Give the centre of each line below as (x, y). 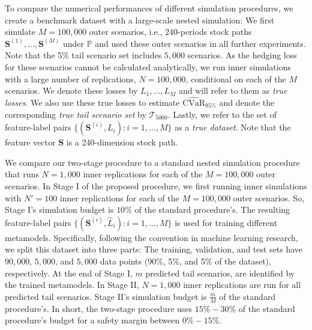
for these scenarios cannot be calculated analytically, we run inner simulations (148, 66)
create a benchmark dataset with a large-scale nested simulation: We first (140, 20)
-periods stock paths (215, 32)
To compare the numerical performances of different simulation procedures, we (149, 8)
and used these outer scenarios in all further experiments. (200, 43)
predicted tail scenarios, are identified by (220, 273)
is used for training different (226, 222)
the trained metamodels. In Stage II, (72, 285)
